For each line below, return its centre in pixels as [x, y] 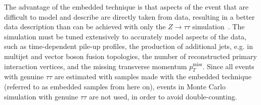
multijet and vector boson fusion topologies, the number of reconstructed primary [130, 56]
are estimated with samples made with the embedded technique [153, 76]
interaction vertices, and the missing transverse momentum [96, 66]
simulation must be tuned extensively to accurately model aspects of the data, [125, 36]
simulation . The [219, 27]
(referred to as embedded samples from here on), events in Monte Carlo [115, 86]
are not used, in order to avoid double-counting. [163, 96]
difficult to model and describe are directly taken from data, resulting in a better [129, 16]
